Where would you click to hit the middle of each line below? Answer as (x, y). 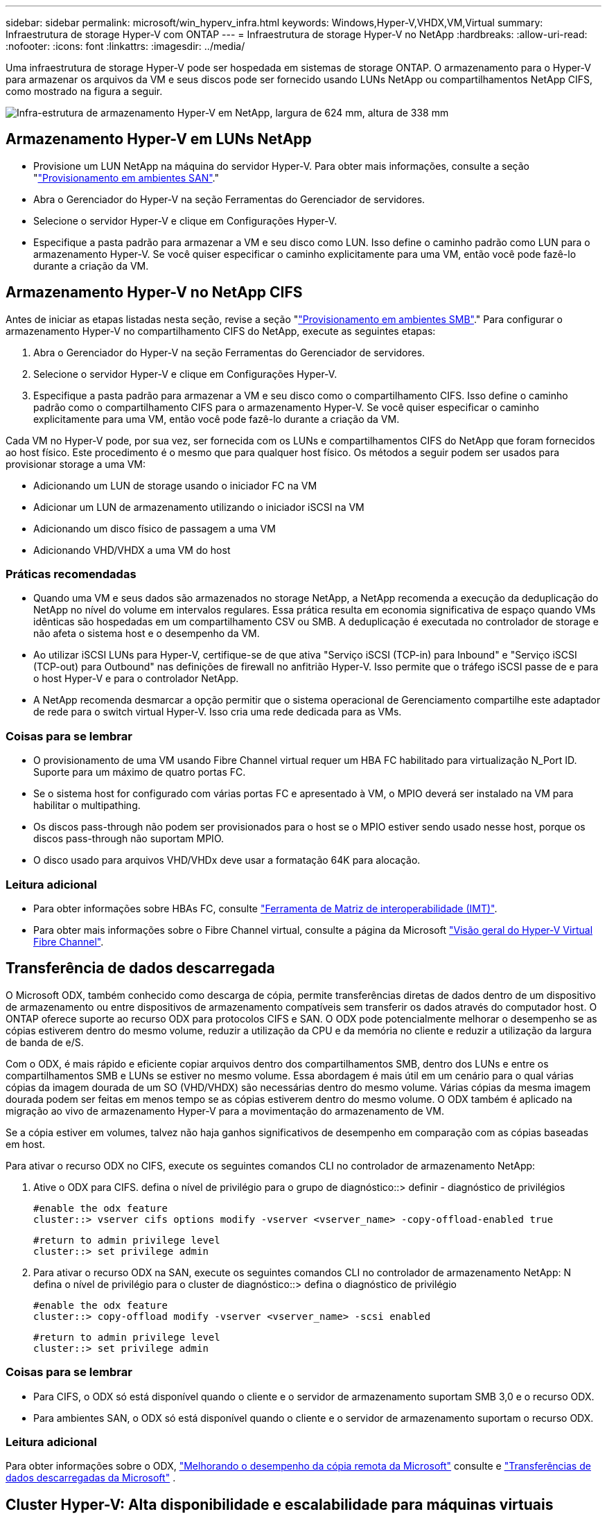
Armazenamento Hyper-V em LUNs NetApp (159, 139)
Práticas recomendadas (71, 574)
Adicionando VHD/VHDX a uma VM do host (132, 550)
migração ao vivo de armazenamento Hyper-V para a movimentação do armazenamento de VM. (225, 1111)
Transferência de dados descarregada (140, 968)
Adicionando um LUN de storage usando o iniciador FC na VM (175, 485)
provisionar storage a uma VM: (76, 464)
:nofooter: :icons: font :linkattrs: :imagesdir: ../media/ (125, 46)
